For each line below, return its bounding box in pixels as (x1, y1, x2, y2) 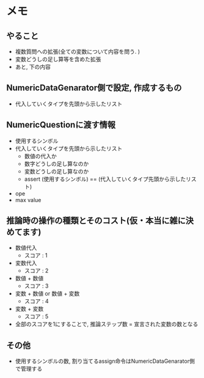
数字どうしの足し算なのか (24, 160, 89, 167)
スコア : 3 (24, 282, 49, 289)
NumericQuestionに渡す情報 (6, 120, 116, 130)
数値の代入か (24, 152, 57, 159)
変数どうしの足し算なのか (24, 167, 89, 175)
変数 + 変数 (15, 305, 44, 313)
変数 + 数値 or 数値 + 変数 (15, 290, 80, 297)
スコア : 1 (24, 252, 48, 259)
